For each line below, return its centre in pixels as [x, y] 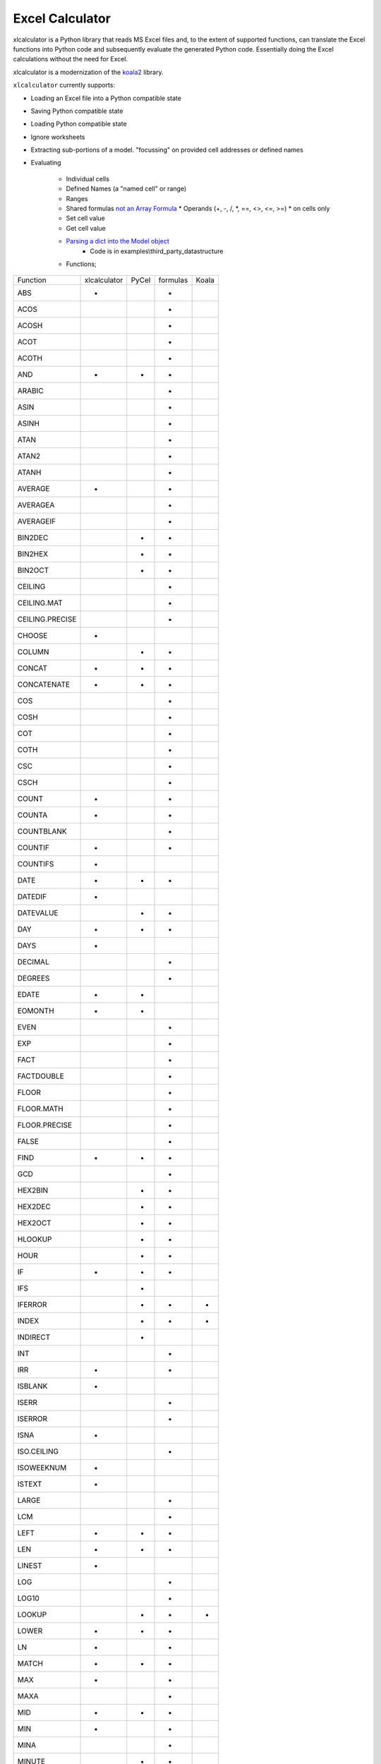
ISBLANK [32, 1387]
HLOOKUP [35, 1240]
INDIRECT [34, 1337]
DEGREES [34, 979]
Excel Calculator [62, 18]
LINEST [30, 1566]
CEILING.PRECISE [47, 620]
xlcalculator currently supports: [64, 85]
